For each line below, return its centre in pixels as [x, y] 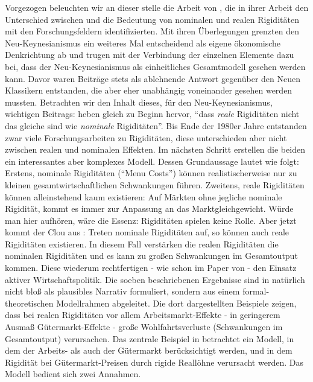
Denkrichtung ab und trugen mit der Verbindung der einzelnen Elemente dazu [150, 55]
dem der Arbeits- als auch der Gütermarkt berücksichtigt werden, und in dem [149, 350]
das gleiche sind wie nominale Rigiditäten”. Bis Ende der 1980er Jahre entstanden [156, 125]
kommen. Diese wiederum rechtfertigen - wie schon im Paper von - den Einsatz [151, 268]
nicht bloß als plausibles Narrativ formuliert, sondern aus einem [122, 291]
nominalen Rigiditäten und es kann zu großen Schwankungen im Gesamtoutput [151, 256]
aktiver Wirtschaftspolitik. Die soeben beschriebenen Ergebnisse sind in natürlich [155, 279]
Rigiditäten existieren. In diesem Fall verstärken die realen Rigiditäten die [142, 244]
